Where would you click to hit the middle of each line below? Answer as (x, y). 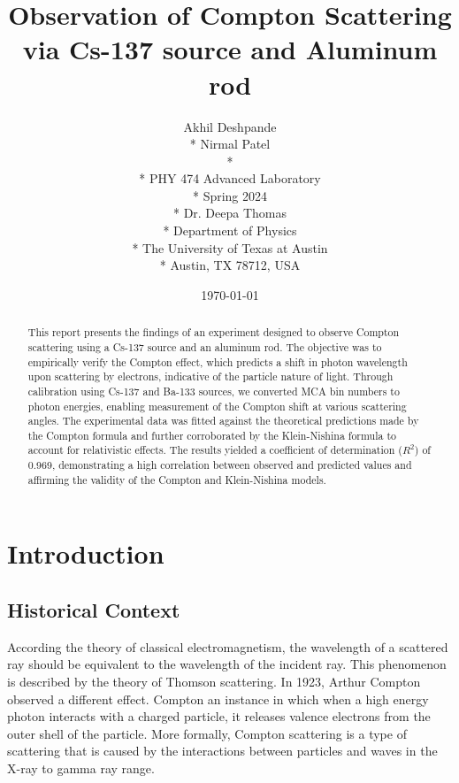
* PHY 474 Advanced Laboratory (230, 178)
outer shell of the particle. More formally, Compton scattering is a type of (207, 733)
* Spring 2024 (230, 195)
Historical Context (94, 610)
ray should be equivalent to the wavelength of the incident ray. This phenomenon (227, 664)
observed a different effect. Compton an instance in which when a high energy (218, 699)
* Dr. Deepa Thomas (230, 213)
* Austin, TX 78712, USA (230, 265)
